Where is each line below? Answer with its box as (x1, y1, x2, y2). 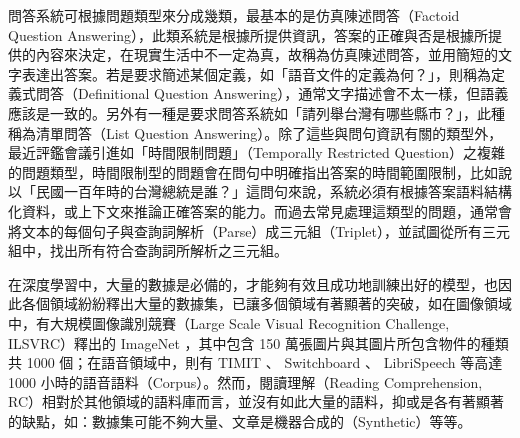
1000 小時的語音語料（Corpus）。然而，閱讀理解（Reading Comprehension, (8, 371, 483, 392)
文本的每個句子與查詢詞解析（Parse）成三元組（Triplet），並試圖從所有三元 (21, 220, 511, 241)
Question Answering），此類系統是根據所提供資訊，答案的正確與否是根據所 (8, 24, 489, 45)
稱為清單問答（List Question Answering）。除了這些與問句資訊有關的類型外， (8, 122, 503, 143)
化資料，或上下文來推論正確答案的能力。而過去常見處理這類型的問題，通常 (8, 200, 498, 221)
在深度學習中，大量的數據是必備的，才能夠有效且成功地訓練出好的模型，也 (8, 273, 498, 294)
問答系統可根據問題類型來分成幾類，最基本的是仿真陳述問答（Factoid (8, 5, 460, 25)
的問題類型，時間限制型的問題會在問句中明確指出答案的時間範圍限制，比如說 (8, 161, 512, 182)
